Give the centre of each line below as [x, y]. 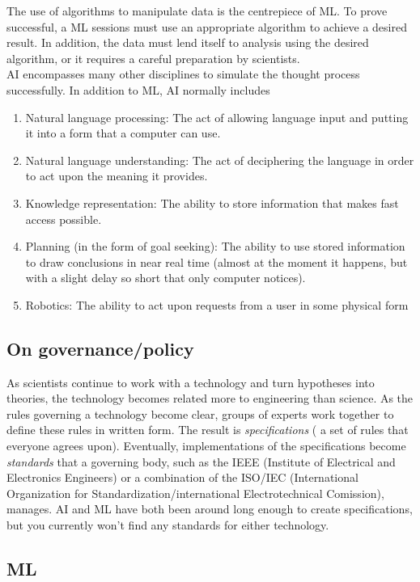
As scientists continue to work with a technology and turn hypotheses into [191, 382]
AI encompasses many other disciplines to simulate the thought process [183, 74]
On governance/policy [100, 348]
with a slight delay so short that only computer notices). [165, 278]
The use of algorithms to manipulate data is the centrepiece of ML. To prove [197, 11]
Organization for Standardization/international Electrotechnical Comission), [195, 493]
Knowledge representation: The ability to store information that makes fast [212, 202]
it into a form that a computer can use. [123, 133]
